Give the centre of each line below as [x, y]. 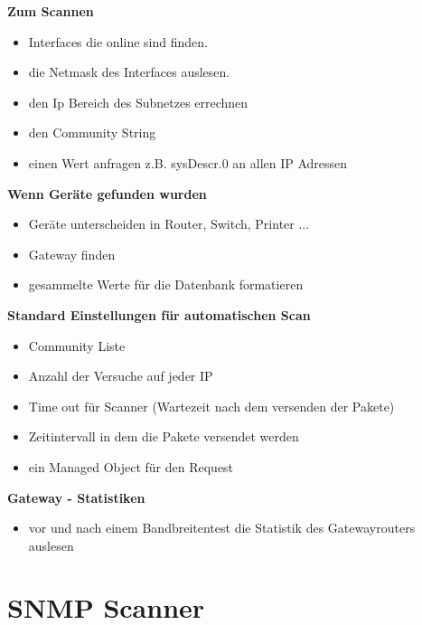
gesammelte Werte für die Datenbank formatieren [166, 284]
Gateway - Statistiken [76, 497]
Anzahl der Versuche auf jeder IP [121, 376]
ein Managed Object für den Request [131, 466]
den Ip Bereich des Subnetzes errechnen [138, 102]
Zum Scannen [51, 11]
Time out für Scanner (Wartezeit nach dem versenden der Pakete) [211, 406]
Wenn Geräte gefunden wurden [107, 193]
